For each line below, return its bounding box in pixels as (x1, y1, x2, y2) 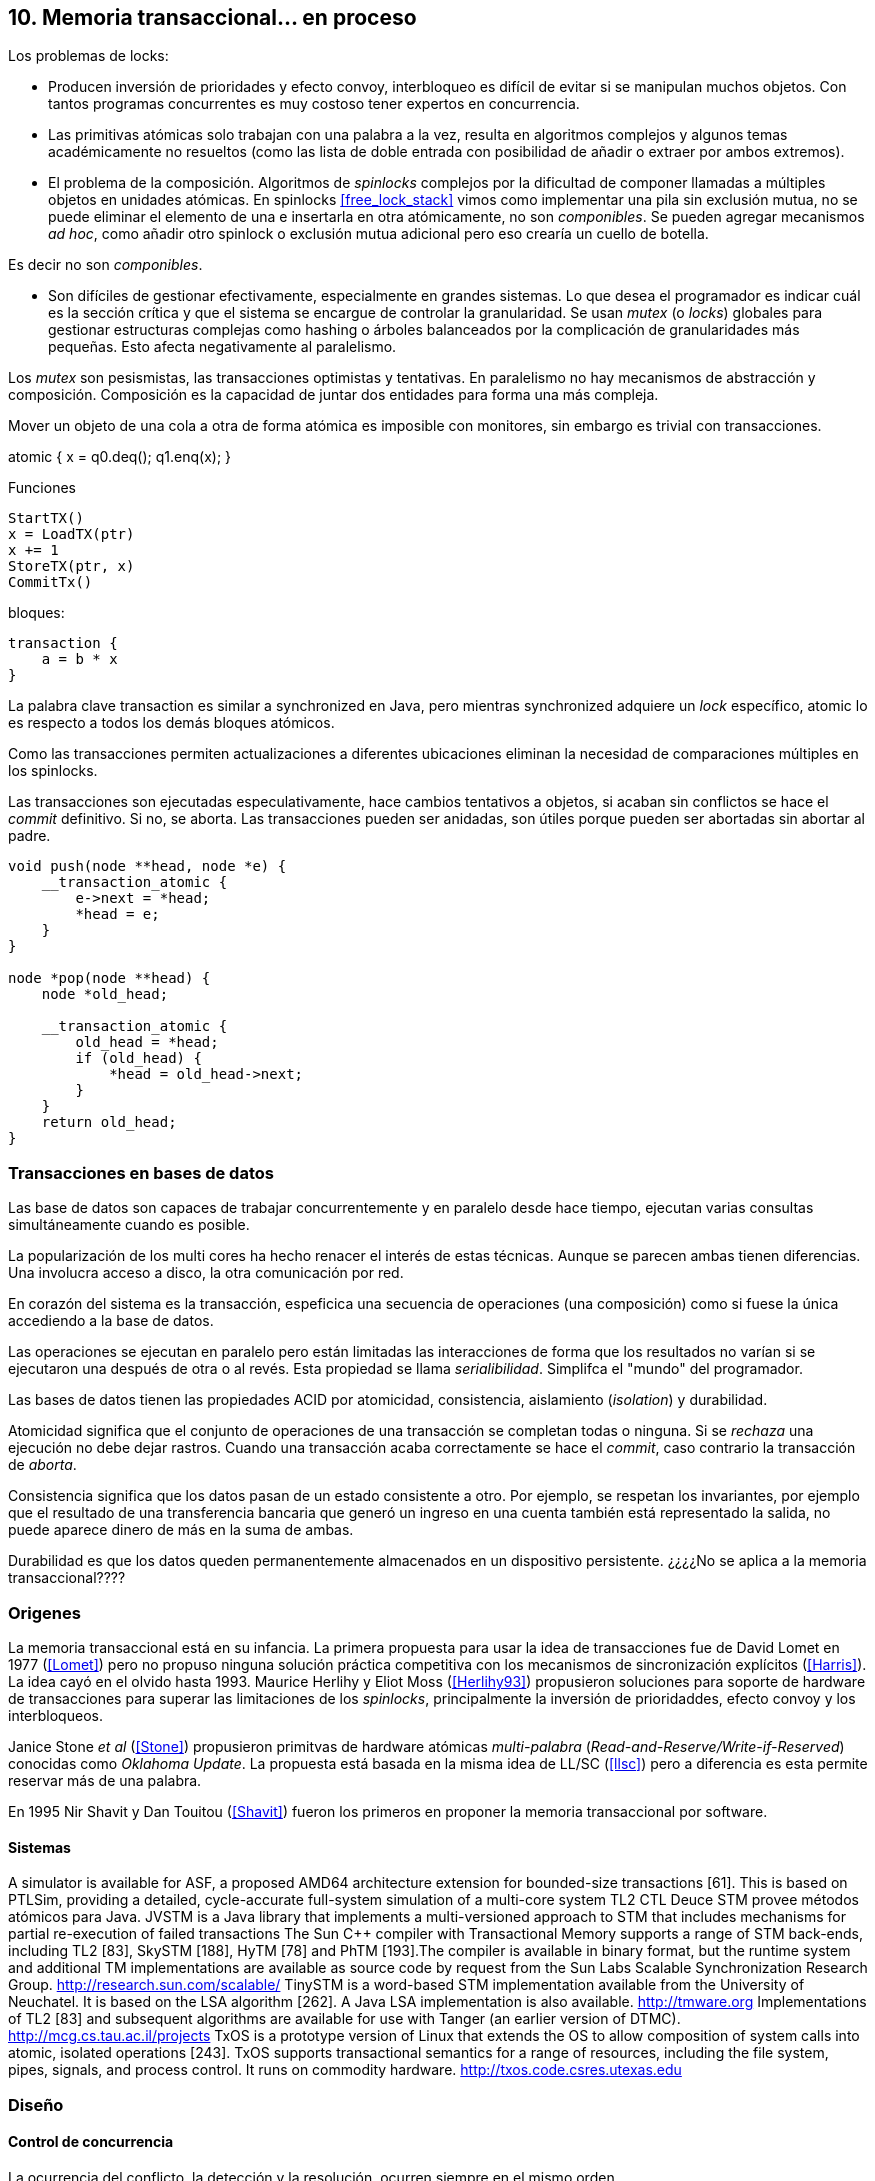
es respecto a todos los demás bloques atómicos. (8, 714, 335, 732)
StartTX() (8, 510, 84, 527)
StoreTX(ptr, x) (8, 558, 135, 575)
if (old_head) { (75, 1050, 202, 1067)
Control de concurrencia (8, 2133, 174, 2151)
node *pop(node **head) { (8, 970, 211, 987)
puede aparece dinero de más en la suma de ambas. (8, 1521, 354, 1539)
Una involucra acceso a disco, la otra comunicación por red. (8, 1264, 404, 1282)
